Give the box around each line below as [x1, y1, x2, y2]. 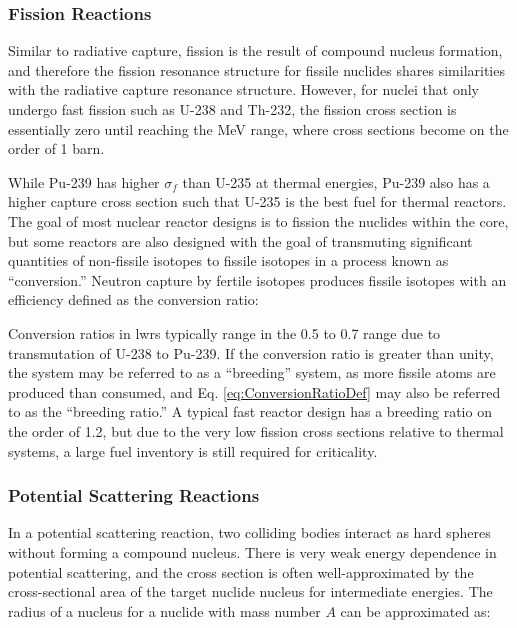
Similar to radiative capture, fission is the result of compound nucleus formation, [8, 40, 503, 61]
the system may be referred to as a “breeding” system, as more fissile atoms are [8, 362, 496, 383]
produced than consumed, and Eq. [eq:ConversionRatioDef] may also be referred [8, 381, 501, 402]
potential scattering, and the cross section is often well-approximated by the [8, 561, 474, 582]
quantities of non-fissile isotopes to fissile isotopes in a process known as [8, 250, 449, 271]
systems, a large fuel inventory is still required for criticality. [8, 440, 378, 461]
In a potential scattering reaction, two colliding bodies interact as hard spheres [8, 522, 491, 543]
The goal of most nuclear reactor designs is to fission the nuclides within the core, [8, 210, 509, 231]
